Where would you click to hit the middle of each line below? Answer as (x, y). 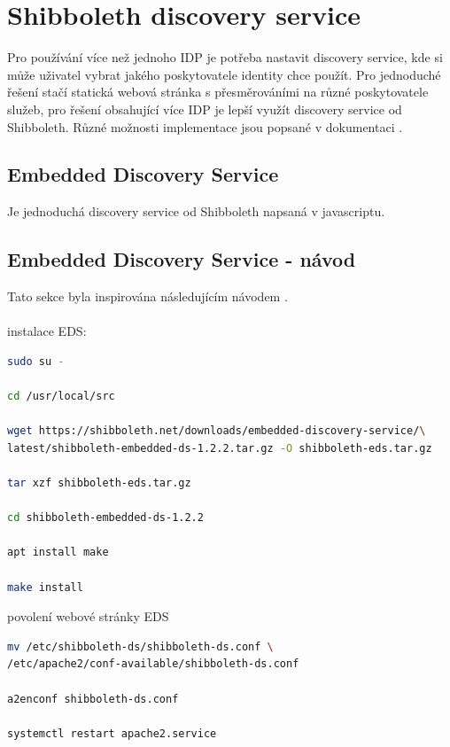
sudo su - (36, 361)
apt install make (58, 552)
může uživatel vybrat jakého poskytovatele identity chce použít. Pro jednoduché (224, 74)
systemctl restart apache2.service (112, 733)
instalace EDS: (47, 331)
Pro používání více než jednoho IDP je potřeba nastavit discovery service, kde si (225, 57)
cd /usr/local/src (61, 397)
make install (45, 587)
